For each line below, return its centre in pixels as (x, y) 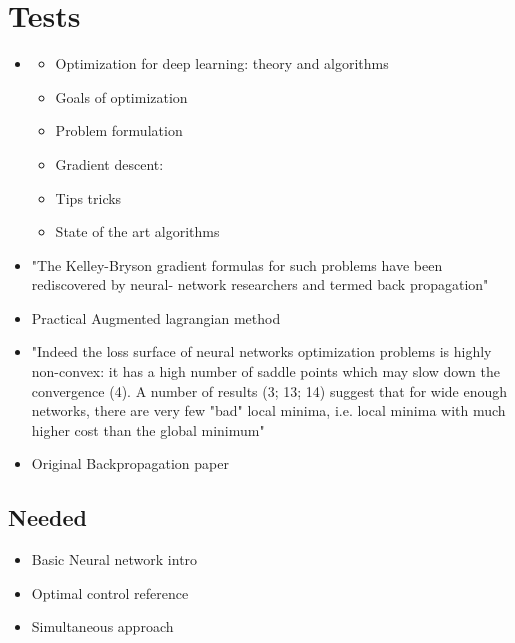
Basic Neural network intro (114, 559)
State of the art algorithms (137, 231)
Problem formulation (119, 130)
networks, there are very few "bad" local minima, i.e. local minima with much (268, 410)
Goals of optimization (121, 96)
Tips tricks (88, 197)
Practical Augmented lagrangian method (156, 317)
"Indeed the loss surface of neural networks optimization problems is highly (261, 351)
